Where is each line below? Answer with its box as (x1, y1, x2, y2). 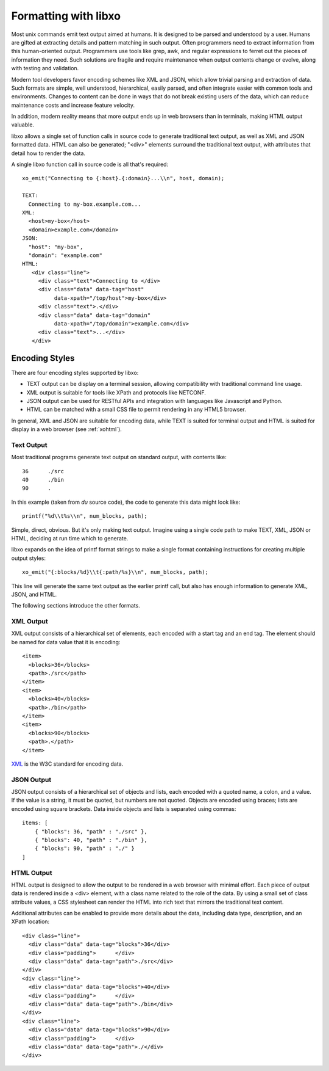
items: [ (22, 819, 48, 827)
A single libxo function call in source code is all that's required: (11, 161, 169, 168)
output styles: (11, 554, 46, 562)
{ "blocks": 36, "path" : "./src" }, (34, 828, 147, 835)
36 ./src (22, 468, 64, 474)
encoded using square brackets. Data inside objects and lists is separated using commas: (11, 805, 236, 812)
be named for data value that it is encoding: (11, 638, 121, 645)
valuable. (11, 121, 35, 128)
